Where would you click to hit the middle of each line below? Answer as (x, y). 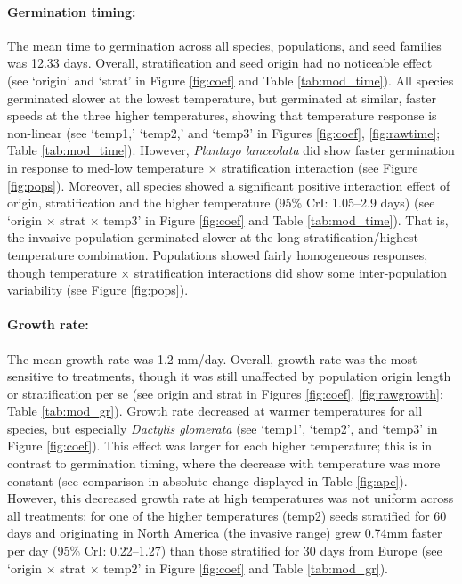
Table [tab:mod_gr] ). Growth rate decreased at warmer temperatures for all (215, 411)
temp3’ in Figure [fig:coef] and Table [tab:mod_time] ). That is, (276, 219)
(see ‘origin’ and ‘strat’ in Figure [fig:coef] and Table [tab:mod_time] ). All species (231, 80)
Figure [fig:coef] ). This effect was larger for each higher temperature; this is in (220, 446)
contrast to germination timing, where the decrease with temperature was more (224, 463)
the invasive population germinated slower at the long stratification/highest (213, 237)
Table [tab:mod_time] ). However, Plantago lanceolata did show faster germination (231, 150)
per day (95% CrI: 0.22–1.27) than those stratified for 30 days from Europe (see (225, 551)
